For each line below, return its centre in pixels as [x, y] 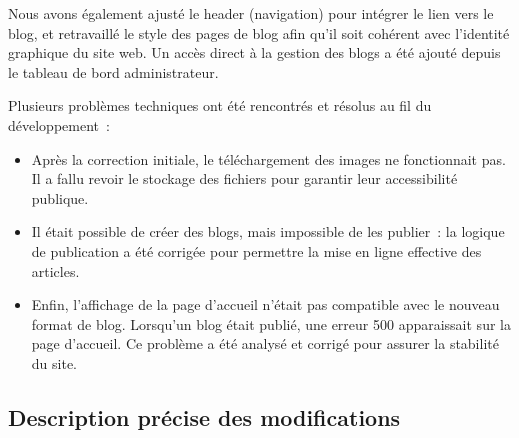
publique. [60, 197]
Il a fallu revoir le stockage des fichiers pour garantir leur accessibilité [244, 178]
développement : [59, 124]
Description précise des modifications [204, 416]
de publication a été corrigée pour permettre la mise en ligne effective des [256, 250]
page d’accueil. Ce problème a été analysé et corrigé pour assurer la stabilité [265, 343]
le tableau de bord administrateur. [113, 71]
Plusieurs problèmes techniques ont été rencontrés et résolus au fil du [220, 105]
